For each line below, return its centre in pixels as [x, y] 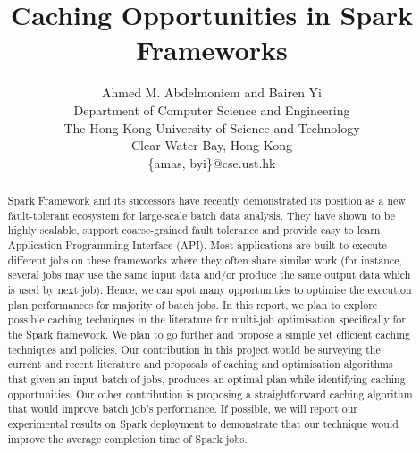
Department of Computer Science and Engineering [212, 109]
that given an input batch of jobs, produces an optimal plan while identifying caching [206, 378]
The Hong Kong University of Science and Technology [212, 127]
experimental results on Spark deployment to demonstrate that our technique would [203, 423]
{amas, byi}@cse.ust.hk [212, 162]
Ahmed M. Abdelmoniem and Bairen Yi [212, 92]
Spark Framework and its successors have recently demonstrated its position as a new [206, 201]
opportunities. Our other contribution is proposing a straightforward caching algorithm [210, 394]
